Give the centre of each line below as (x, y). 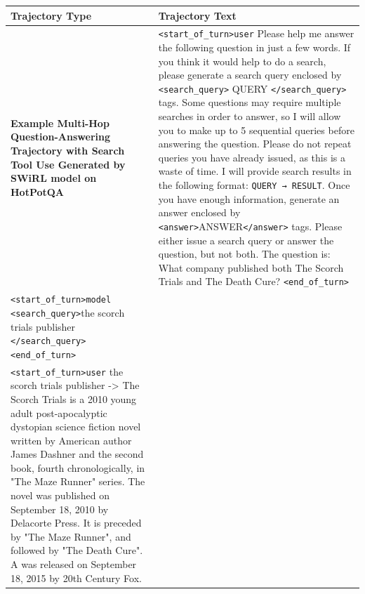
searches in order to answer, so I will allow (250, 116)
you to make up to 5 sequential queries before (256, 130)
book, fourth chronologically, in (78, 467)
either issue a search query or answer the (246, 240)
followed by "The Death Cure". (77, 550)
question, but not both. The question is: (244, 254)
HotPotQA (38, 191)
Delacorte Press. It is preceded (76, 523)
